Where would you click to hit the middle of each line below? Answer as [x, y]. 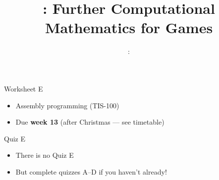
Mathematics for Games [129, 27]
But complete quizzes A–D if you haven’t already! [91, 171]
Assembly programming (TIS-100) [67, 105]
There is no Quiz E [45, 155]
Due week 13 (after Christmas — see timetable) [90, 122]
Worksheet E [24, 88]
